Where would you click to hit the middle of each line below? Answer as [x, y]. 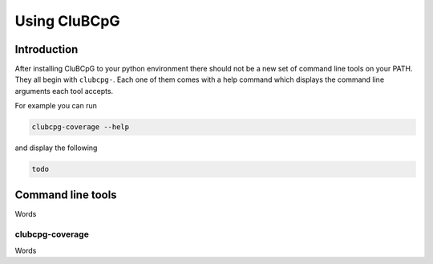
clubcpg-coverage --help [81, 127]
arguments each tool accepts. [64, 91]
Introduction [47, 49]
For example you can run [56, 106]
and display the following [56, 148]
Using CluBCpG [67, 21]
